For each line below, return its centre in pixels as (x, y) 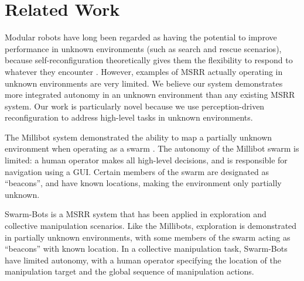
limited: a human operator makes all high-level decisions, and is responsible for (146, 160)
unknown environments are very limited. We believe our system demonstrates (144, 83)
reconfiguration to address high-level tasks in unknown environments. (129, 117)
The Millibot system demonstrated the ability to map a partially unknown (139, 137)
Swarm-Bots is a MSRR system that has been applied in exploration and (136, 214)
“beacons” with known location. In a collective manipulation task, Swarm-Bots (146, 249)
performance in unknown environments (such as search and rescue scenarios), (143, 48)
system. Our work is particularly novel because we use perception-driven (135, 106)
